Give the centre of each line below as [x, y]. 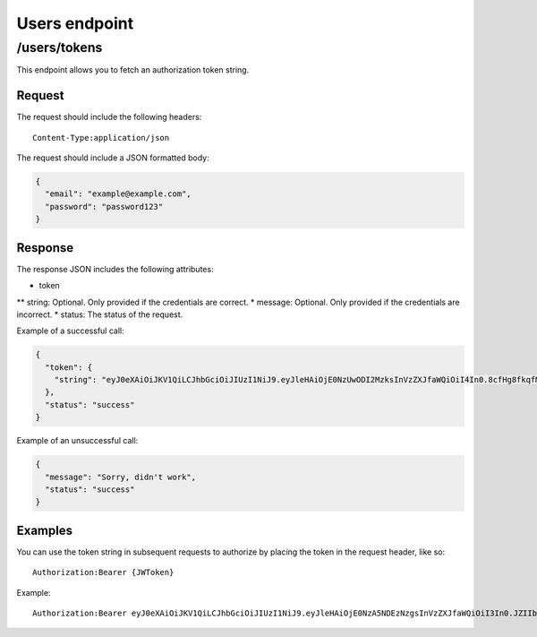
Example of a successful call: [70, 331]
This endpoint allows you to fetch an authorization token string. [133, 70]
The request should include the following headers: [109, 117]
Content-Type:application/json [101, 138]
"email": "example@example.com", [118, 194]
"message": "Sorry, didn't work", [121, 477]
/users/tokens [60, 47]
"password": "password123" [104, 207]
